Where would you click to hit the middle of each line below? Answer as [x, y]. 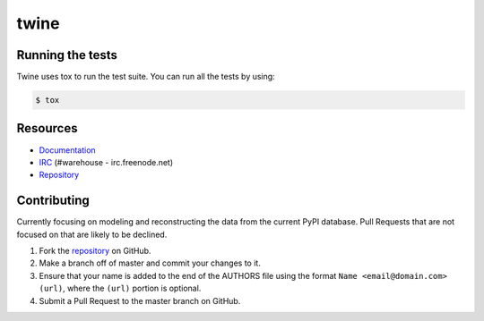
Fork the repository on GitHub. [95, 251]
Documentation [67, 150]
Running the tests [67, 55]
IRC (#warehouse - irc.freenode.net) [106, 162]
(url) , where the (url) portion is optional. [120, 288]
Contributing [53, 201]
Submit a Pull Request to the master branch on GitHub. [140, 300]
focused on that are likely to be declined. [92, 234]
